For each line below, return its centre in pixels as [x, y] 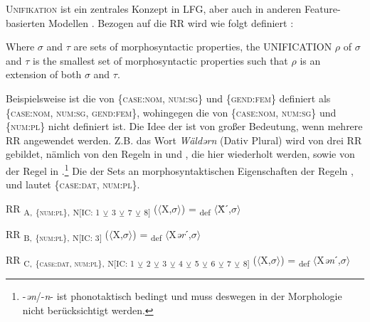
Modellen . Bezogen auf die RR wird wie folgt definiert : [171, 22]
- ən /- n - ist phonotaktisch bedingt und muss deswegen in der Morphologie [182, 296]
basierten [26, 22]
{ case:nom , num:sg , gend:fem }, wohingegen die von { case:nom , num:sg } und [171, 112]
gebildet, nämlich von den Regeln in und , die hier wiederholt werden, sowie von [180, 154]
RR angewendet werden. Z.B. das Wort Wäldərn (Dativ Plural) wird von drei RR [184, 140]
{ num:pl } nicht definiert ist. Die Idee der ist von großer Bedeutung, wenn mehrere [184, 126]
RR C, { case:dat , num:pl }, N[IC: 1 [70, 261]
